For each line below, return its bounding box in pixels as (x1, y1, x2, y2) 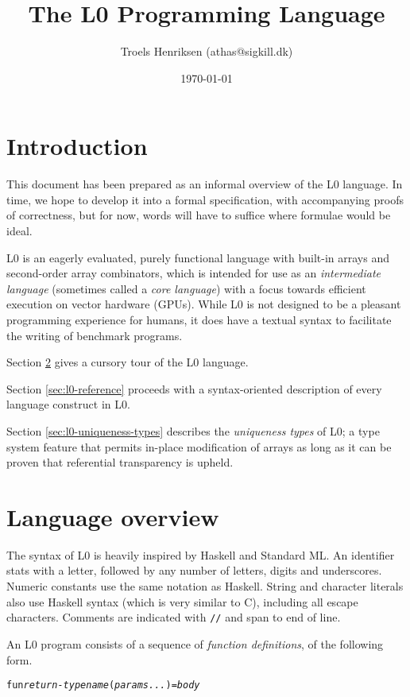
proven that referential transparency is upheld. (6, 454, 234, 470)
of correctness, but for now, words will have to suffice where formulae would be (6, 207, 391, 223)
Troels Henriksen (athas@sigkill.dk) (120, 43, 293, 60)
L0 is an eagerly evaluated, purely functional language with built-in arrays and (6, 249, 390, 265)
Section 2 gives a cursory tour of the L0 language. (6, 354, 249, 370)
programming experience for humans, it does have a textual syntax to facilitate (6, 312, 392, 327)
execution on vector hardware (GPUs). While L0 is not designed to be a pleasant (6, 296, 401, 312)
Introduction (6, 130, 148, 162)
